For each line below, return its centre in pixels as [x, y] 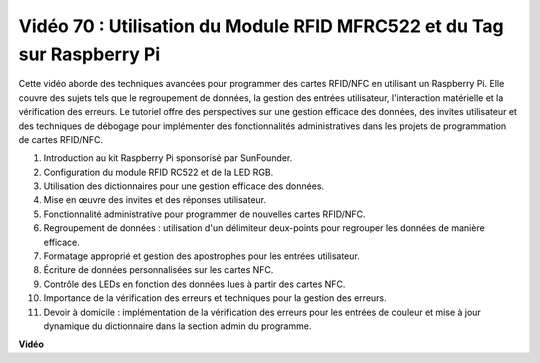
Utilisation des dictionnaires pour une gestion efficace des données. [184, 186]
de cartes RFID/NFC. [61, 139]
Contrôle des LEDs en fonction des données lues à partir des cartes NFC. [194, 284]
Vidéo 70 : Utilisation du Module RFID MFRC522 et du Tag [261, 26]
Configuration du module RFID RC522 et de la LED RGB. [158, 172]
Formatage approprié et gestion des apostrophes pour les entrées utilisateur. [201, 256]
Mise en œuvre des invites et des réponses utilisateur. [155, 200]
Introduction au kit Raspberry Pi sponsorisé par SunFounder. [168, 158]
